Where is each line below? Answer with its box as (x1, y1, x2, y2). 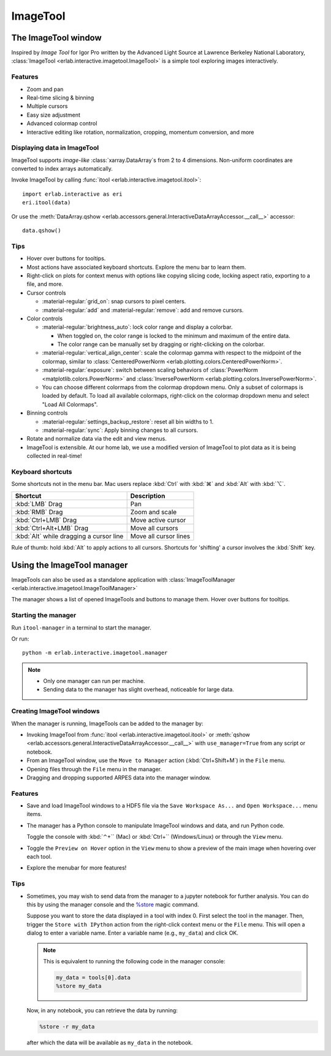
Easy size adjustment (26, 111, 81, 118)
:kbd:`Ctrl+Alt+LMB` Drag (15, 523, 89, 532)
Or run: (11, 635, 29, 642)
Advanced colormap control (26, 120, 97, 127)
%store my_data (56, 982, 102, 990)
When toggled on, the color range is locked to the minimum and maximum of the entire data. (57, 332, 291, 339)
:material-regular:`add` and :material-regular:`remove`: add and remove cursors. (42, 306, 244, 314)
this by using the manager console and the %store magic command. (26, 901, 199, 908)
